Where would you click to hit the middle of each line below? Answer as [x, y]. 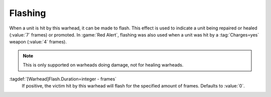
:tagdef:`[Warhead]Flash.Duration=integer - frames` [63, 79]
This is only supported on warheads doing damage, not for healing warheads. [103, 65]
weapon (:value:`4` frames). [38, 42]
